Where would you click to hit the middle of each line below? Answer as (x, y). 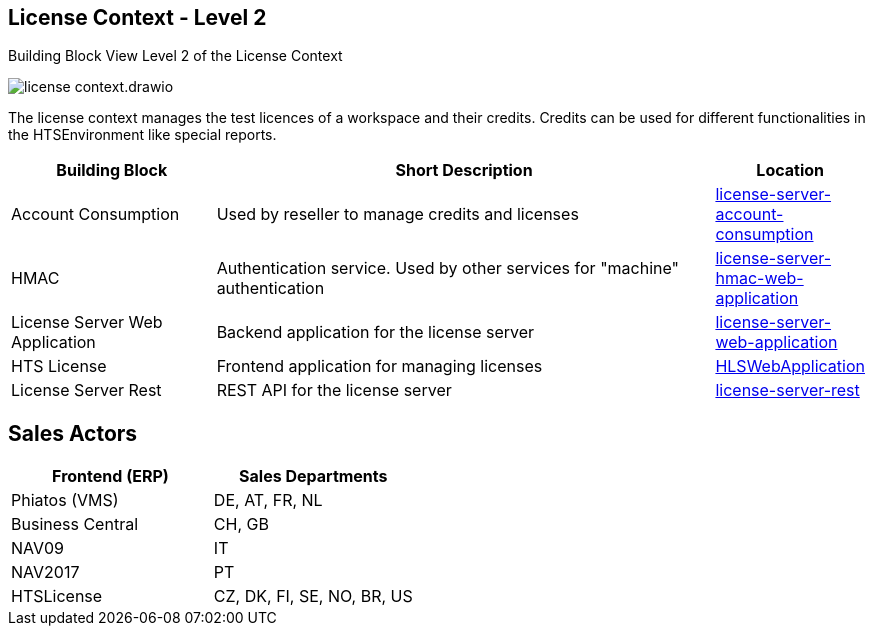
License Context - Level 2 (137, 17)
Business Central (75, 524)
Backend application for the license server (375, 332)
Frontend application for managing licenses (379, 366)
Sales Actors (73, 433)
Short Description (464, 170)
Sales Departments (313, 476)
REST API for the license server (334, 390)
